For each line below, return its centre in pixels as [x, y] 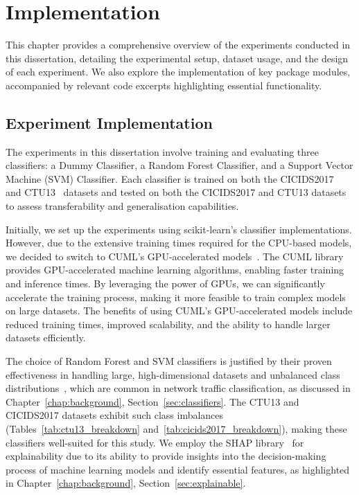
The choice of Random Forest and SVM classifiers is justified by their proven [169, 361]
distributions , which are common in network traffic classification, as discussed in [178, 388]
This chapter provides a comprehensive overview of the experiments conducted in [178, 45]
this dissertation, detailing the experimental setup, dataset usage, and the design [177, 58]
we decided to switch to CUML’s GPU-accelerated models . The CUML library [175, 256]
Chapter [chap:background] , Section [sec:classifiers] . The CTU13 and [152, 401]
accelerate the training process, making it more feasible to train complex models [176, 297]
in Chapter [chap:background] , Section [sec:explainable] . [126, 483]
